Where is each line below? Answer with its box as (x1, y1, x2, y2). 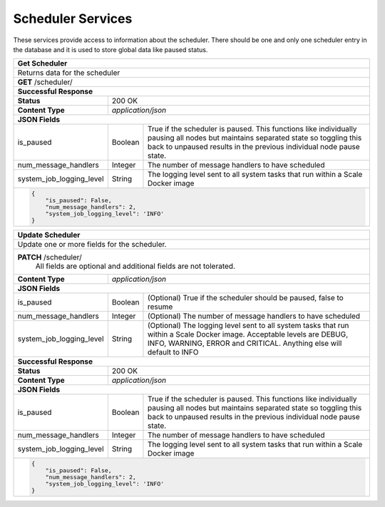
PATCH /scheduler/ (17, 252, 82, 262)
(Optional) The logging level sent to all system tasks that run (147, 321, 349, 331)
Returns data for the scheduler (17, 68, 120, 78)
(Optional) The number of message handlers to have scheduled (147, 311, 360, 321)
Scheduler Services (13, 11, 133, 26)
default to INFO (147, 347, 199, 357)
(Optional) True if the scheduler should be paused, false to (147, 293, 344, 303)
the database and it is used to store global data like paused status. (13, 45, 208, 53)
